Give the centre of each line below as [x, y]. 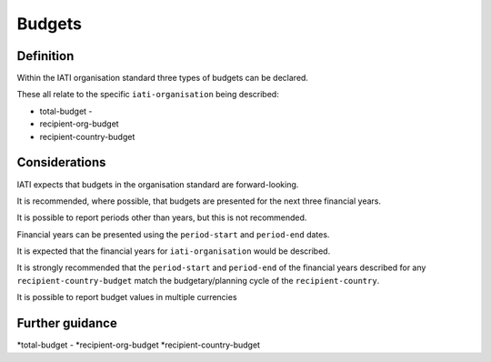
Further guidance [67, 323]
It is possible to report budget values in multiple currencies [127, 297]
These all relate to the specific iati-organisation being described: [148, 95]
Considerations [61, 162]
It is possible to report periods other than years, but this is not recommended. [162, 217]
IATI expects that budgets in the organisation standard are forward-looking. [158, 184]
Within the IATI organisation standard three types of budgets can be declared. [163, 78]
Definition [45, 56]
